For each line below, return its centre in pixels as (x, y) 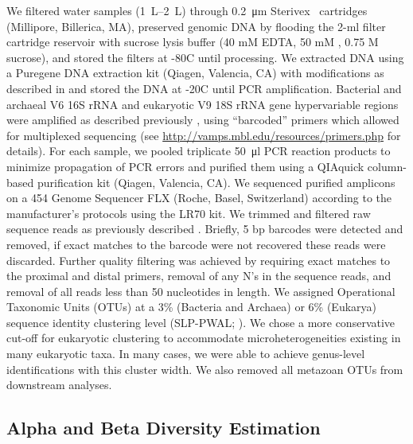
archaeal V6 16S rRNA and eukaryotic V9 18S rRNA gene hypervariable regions (203, 104)
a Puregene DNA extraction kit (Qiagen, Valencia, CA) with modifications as (195, 73)
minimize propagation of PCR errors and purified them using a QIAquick (185, 166)
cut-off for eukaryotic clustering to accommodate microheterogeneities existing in (204, 338)
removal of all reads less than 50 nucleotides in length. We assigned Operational (201, 291)
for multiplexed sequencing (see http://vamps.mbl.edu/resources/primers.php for (204, 135)
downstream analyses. (59, 385)
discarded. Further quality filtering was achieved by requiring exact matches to (199, 260)
